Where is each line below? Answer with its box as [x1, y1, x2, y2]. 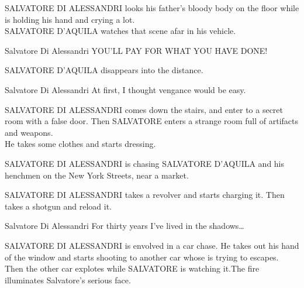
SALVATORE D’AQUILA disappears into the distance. [5, 64, 203, 76]
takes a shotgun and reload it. [5, 200, 112, 212]
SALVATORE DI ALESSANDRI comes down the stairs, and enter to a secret [5, 103, 283, 115]
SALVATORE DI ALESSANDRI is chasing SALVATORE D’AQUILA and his [5, 157, 285, 169]
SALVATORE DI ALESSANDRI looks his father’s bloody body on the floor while [5, 2, 299, 13]
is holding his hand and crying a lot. [5, 13, 135, 25]
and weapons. [5, 126, 53, 138]
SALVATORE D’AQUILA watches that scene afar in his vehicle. [5, 25, 236, 37]
